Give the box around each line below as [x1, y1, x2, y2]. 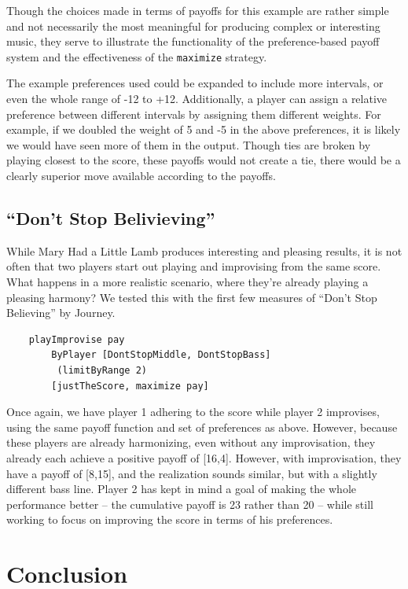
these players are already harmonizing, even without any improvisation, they [6, 434, 376, 451]
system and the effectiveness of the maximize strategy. [6, 48, 267, 64]
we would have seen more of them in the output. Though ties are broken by [6, 136, 371, 153]
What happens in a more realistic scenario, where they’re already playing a [6, 273, 369, 289]
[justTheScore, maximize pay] [51, 380, 209, 392]
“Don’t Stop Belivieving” [6, 205, 215, 230]
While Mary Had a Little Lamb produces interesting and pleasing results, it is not [6, 242, 402, 259]
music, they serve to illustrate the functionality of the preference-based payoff [6, 33, 380, 50]
